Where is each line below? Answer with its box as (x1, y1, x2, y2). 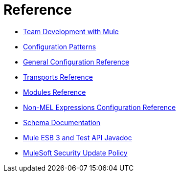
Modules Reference (23, 88, 86, 96)
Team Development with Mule (23, 27, 119, 36)
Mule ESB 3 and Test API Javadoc (23, 133, 132, 142)
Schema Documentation (23, 118, 101, 127)
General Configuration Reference (23, 57, 130, 66)
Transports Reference (23, 72, 93, 81)
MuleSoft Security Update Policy (23, 148, 128, 157)
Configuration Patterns (23, 42, 96, 51)
